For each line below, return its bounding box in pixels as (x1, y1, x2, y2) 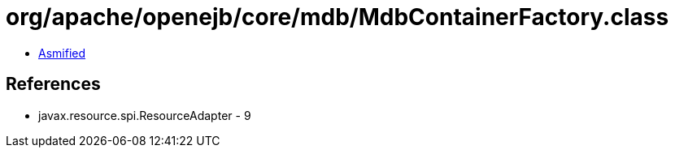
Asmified (38, 45, 86, 60)
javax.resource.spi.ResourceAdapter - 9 (38, 108, 251, 122)
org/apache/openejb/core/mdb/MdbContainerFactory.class (6, 3, 669, 31)
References (6, 74, 101, 95)
